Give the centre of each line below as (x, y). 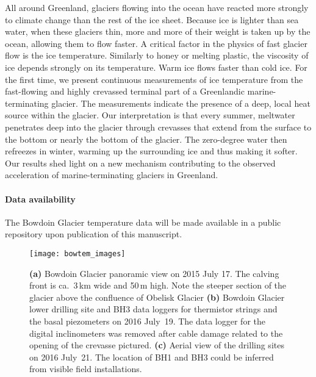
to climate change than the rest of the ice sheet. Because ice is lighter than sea (152, 19)
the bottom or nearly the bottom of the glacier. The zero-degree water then (146, 139)
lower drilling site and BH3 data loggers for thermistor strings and (153, 309)
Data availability (40, 199)
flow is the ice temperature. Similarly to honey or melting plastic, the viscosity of (157, 55)
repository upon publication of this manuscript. (94, 234)
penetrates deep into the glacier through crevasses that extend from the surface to (158, 127)
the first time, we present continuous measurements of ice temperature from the (154, 79)
